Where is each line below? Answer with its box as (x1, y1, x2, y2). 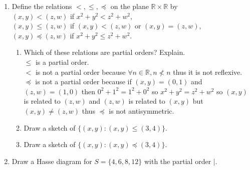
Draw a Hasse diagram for (12, 156, 92, 166)
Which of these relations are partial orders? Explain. (24, 47, 185, 57)
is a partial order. (35, 56, 89, 67)
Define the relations (12, 1, 72, 11)
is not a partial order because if (35, 76, 132, 87)
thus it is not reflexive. (173, 66, 242, 77)
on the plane (110, 1, 149, 11)
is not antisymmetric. (109, 105, 174, 116)
